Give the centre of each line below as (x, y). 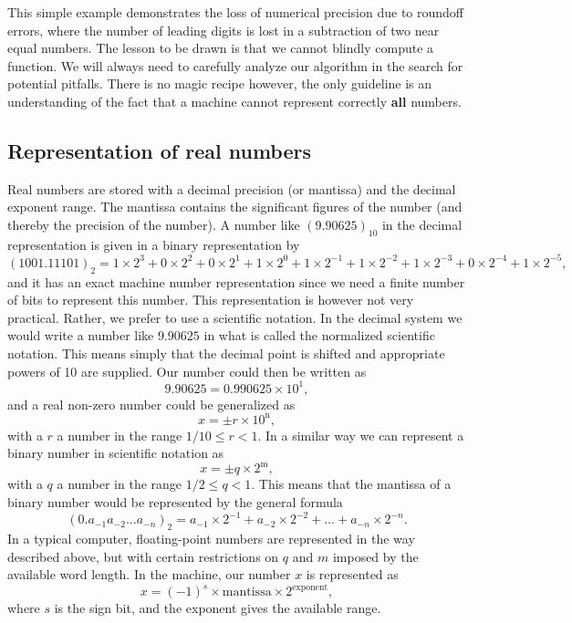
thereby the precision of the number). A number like (154, 224)
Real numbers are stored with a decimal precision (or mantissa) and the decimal (232, 188)
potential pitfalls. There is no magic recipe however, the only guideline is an (220, 83)
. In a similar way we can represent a (361, 435)
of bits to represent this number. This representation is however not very (211, 300)
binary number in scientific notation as (116, 453)
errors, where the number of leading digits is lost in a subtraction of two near (224, 30)
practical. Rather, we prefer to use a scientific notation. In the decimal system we (235, 317)
